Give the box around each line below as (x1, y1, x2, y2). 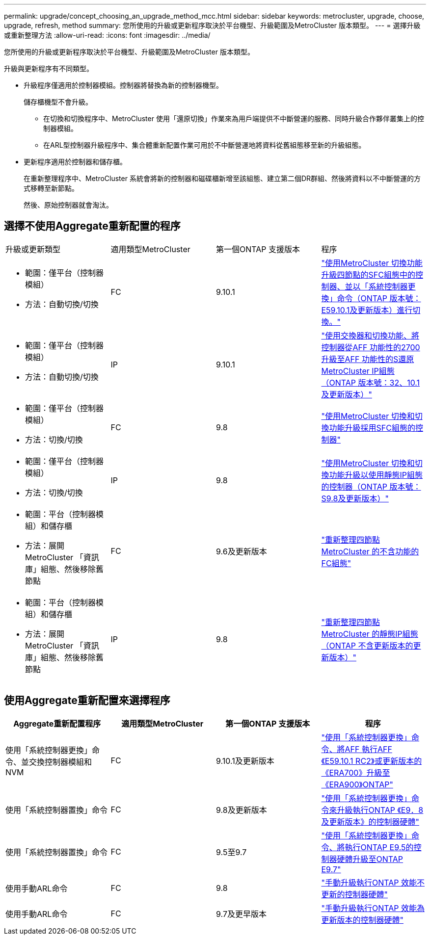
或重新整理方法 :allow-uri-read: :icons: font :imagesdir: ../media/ (4, 31, 211, 39)
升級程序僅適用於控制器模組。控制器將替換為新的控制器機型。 (24, 81, 223, 89)
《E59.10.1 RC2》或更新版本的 (321, 756, 422, 766)
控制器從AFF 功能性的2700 (321, 342, 420, 352)
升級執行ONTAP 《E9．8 (337, 805, 424, 815)
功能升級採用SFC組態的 (329, 422, 415, 433)
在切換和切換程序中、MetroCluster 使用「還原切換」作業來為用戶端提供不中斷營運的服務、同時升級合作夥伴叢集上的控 (43, 114, 424, 123)
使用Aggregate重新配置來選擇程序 (4, 694, 170, 707)
